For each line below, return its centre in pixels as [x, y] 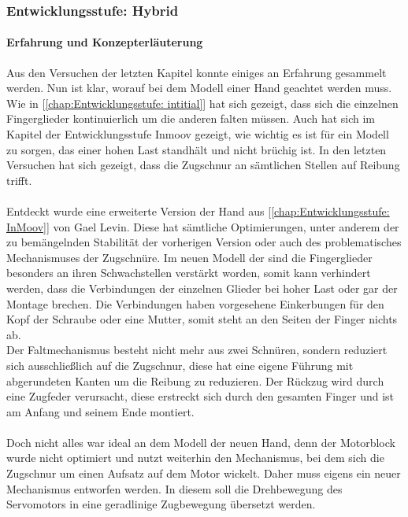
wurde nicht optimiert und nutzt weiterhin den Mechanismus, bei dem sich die [195, 458]
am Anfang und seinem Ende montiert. [100, 411]
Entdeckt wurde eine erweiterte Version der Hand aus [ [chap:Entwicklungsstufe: [198, 210]
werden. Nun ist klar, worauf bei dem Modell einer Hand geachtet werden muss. [199, 88]
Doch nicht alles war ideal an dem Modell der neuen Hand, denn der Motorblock [201, 442]
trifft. [19, 180]
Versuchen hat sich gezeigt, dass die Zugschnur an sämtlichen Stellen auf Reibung [203, 165]
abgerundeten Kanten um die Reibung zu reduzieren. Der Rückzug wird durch [195, 380]
